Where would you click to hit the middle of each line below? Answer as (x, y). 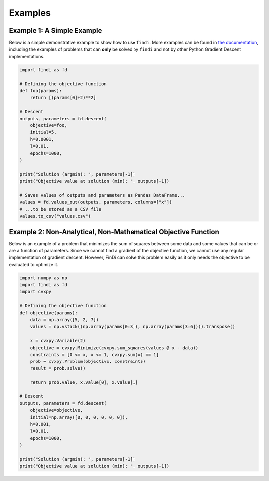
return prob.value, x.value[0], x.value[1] (84, 382)
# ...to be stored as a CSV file (61, 209)
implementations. (27, 56)
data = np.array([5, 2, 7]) (65, 320)
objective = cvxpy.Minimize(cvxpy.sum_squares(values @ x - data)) (114, 348)
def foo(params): (41, 90)
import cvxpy (36, 292)
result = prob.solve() (58, 368)
